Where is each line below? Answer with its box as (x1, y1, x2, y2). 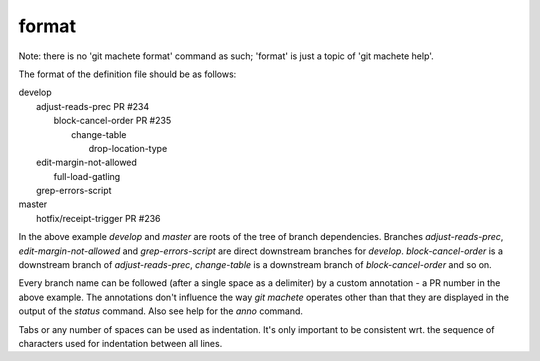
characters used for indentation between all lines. (18, 337, 223, 349)
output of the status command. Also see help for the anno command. (18, 305, 304, 317)
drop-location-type (88, 142, 168, 154)
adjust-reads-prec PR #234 (36, 100, 150, 112)
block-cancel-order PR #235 (53, 115, 172, 127)
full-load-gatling (53, 170, 121, 182)
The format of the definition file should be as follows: (18, 68, 237, 80)
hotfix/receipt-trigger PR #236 (36, 212, 161, 224)
